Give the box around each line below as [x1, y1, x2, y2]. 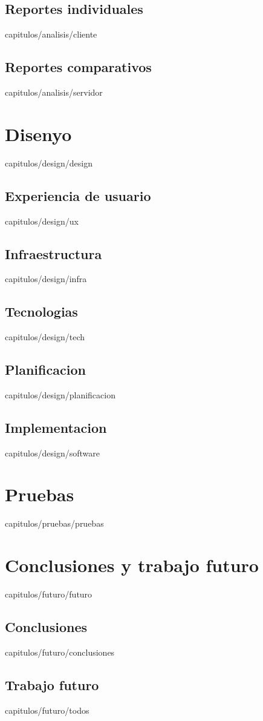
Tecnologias [5, 302, 78, 321]
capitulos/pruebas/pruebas [5, 517, 104, 530]
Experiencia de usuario [5, 186, 151, 205]
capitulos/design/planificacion [5, 388, 115, 401]
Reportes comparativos [5, 58, 152, 76]
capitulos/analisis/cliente [5, 28, 97, 41]
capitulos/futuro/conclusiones [5, 645, 115, 658]
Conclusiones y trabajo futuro [5, 553, 259, 578]
